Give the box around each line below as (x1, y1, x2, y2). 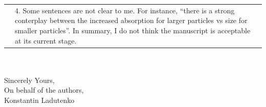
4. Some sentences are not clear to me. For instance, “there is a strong (15, 5, 235, 15)
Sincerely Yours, (4, 74, 55, 85)
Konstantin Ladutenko (4, 95, 75, 105)
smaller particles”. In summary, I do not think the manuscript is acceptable (15, 25, 251, 35)
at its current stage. (15, 35, 77, 46)
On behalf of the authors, (4, 84, 84, 95)
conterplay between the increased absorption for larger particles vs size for (15, 15, 248, 26)
